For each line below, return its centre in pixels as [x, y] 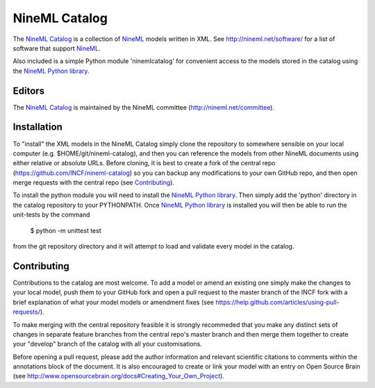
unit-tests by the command [51, 214]
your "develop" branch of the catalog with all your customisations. [108, 344]
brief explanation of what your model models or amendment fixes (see [114, 302]
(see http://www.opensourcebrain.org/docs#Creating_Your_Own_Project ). [119, 376]
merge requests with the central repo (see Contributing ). [94, 183]
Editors [29, 91]
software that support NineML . [57, 48]
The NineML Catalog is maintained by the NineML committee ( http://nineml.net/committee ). [143, 107]
